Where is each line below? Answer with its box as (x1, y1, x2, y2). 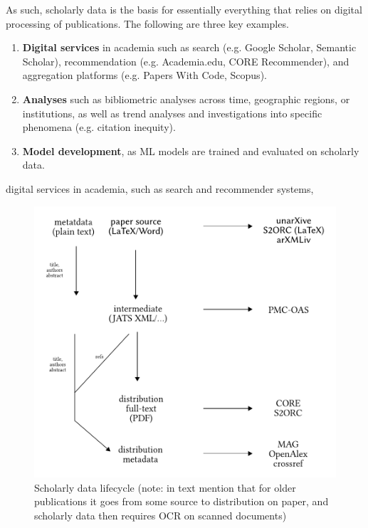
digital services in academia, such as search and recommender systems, (6, 181, 314, 196)
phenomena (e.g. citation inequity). (22, 120, 176, 134)
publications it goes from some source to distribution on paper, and (34, 494, 329, 509)
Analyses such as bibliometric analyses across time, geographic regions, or (22, 91, 350, 106)
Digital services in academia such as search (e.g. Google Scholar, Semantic (22, 40, 357, 55)
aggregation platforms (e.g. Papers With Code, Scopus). (22, 68, 267, 83)
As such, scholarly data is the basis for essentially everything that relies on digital (6, 2, 362, 16)
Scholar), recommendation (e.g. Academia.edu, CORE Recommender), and (22, 53, 349, 68)
